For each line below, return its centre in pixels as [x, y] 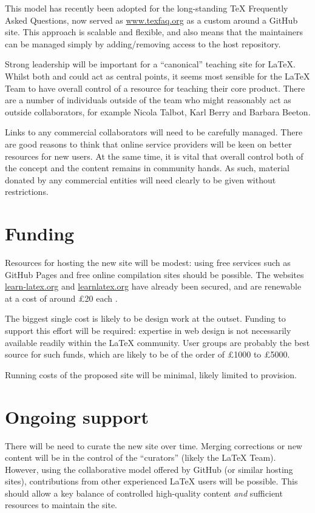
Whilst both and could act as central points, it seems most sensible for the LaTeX [157, 76]
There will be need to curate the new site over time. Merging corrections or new [154, 445]
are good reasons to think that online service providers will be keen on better [148, 144]
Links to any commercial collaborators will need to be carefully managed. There [154, 132]
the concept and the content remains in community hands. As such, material [147, 168]
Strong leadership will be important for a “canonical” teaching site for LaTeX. [150, 64]
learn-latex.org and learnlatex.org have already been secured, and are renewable [153, 286]
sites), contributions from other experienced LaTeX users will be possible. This [151, 481]
